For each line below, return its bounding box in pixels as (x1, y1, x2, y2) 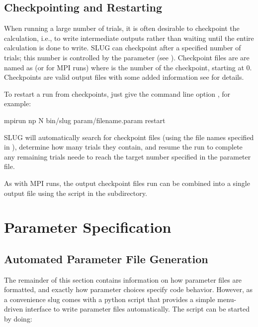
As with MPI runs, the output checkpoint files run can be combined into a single (4, 177, 250, 188)
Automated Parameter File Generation (4, 251, 208, 266)
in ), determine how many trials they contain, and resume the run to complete (4, 142, 243, 152)
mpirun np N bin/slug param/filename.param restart (4, 115, 166, 125)
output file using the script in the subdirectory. (4, 187, 147, 198)
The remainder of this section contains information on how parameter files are (4, 274, 242, 285)
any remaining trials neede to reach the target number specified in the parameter (4, 151, 251, 162)
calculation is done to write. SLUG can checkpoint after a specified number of (4, 42, 241, 53)
